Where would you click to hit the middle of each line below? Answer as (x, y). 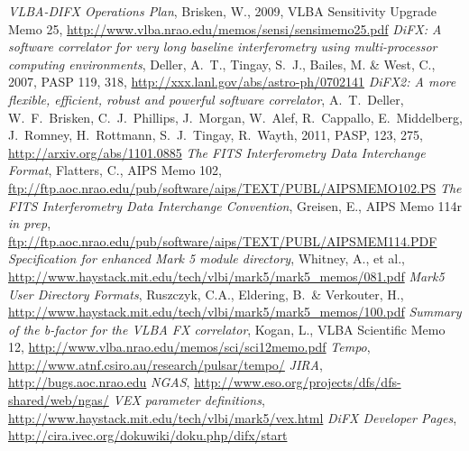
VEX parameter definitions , (189, 400)
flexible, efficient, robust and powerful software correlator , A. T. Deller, (206, 99)
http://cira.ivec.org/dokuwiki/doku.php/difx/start (148, 435)
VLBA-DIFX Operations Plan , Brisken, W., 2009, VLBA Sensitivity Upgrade (223, 11)
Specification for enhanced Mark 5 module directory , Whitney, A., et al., (207, 258)
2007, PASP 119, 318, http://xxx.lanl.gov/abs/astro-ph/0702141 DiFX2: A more (232, 82)
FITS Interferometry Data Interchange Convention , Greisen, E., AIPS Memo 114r (235, 205)
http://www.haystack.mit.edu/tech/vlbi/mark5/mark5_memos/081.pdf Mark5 (226, 276)
